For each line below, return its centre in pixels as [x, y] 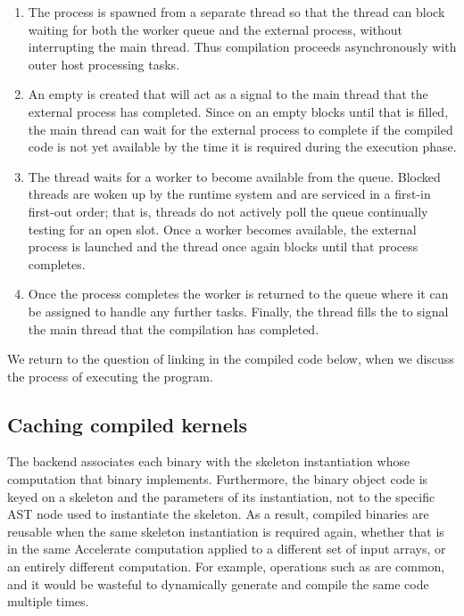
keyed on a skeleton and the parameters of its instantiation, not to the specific [221, 496]
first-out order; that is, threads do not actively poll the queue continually [228, 211]
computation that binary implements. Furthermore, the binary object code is [218, 479]
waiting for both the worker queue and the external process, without [215, 29]
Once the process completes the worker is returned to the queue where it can [238, 294]
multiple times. [48, 601]
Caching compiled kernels [127, 424]
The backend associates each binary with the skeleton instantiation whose [209, 461]
